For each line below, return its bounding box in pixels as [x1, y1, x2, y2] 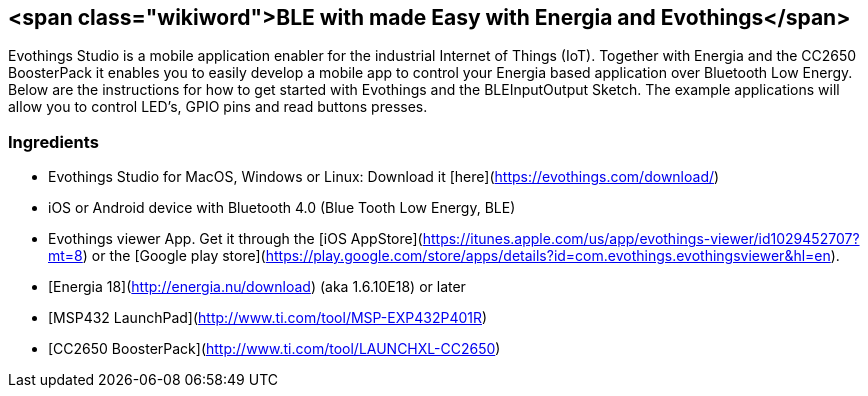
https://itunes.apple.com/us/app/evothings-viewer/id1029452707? [422, 230, 860, 248]
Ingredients [8, 131, 99, 152]
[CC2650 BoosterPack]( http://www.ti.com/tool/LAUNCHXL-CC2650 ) [48, 340, 501, 358]
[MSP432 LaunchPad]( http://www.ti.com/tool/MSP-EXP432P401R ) [48, 309, 488, 327]
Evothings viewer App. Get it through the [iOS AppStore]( [48, 230, 423, 248]
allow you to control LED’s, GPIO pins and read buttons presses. [8, 98, 428, 116]
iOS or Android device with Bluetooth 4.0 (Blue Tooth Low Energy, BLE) [48, 199, 516, 217]
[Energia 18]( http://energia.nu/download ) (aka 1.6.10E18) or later [48, 278, 466, 296]
